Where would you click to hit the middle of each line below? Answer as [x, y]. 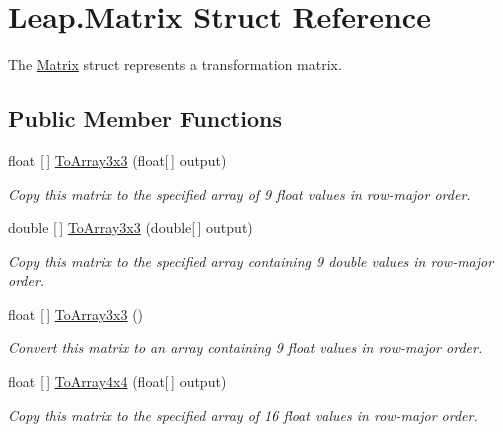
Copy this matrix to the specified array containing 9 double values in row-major [251, 260]
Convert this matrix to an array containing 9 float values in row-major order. [245, 347]
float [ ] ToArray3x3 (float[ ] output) [117, 159]
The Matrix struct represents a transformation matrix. [175, 64]
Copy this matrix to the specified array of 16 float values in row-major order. [243, 414]
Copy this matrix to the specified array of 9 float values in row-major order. [239, 193]
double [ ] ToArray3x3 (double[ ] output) [130, 227]
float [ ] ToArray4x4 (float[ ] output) [117, 381]
